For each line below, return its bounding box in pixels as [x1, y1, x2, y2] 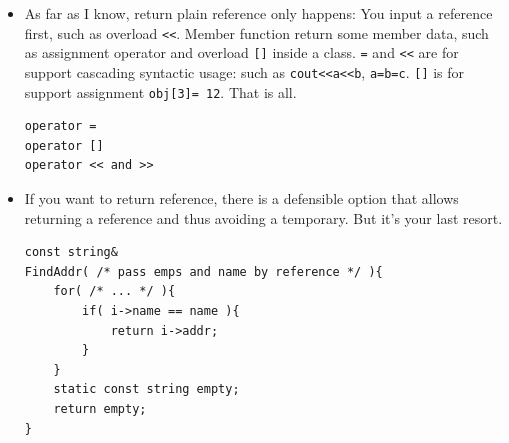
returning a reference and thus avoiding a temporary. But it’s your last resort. [24, 207, 503, 228]
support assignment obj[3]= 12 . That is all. [24, 81, 297, 102]
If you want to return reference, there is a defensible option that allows [24, 188, 459, 208]
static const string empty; [53, 382, 240, 397]
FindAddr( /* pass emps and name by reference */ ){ [24, 264, 383, 279]
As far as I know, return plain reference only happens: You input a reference [24, 3, 493, 23]
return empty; [53, 401, 147, 416]
